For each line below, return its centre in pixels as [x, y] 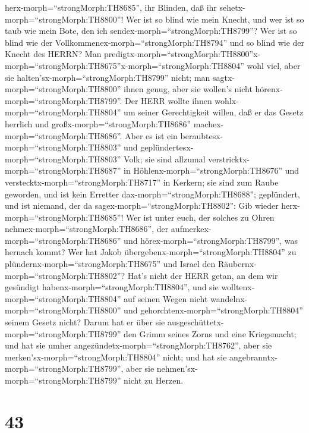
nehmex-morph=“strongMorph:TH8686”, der [87, 229]
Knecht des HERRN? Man [53, 54]
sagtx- [224, 77]
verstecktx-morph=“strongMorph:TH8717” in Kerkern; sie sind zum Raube [142, 182]
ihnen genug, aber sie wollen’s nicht [188, 89]
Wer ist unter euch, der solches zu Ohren [200, 217]
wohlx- [227, 100]
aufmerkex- [191, 229]
